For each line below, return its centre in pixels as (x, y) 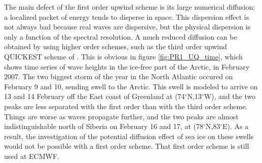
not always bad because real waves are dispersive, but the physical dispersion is (127, 27)
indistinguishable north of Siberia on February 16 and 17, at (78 (104, 126)
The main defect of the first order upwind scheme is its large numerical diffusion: (130, 7)
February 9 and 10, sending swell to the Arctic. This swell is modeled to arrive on (131, 86)
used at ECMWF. (32, 156)
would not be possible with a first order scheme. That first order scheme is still (127, 146)
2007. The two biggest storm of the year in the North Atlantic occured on (119, 76)
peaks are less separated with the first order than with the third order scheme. (126, 106)
